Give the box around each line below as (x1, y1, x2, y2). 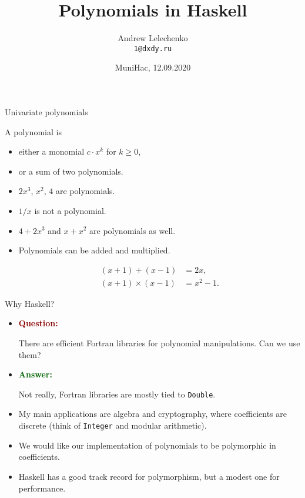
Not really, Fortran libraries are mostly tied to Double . (18, 387, 216, 400)
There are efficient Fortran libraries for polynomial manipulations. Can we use (18, 337, 300, 349)
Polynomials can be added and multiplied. (18, 244, 170, 256)
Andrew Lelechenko (118, 32, 188, 44)
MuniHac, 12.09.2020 (115, 61, 191, 73)
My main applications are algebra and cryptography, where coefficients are (18, 407, 287, 420)
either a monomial (18, 145, 85, 158)
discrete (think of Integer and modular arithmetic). (18, 419, 207, 432)
